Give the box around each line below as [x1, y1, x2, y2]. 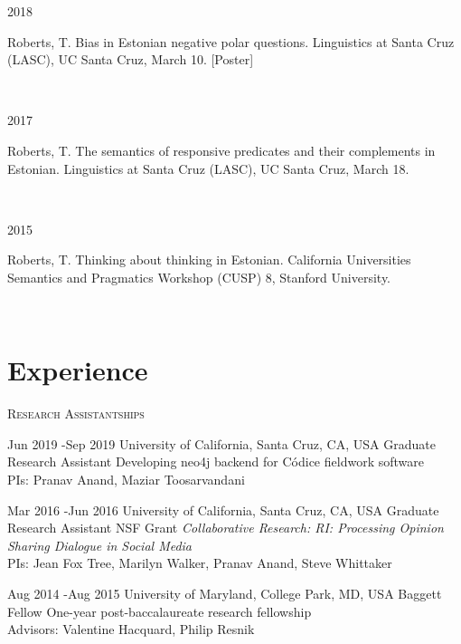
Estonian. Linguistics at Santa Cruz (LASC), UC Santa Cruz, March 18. [7, 159, 409, 178]
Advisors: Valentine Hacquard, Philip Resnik [7, 620, 255, 639]
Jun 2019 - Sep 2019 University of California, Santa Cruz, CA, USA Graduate [7, 434, 436, 453]
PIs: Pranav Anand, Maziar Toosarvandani [7, 470, 245, 489]
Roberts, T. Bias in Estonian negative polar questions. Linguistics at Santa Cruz [7, 32, 455, 51]
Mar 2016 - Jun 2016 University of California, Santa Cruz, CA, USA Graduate [7, 500, 439, 519]
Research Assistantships [7, 404, 145, 423]
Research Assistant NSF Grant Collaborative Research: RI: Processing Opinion [7, 518, 444, 537]
